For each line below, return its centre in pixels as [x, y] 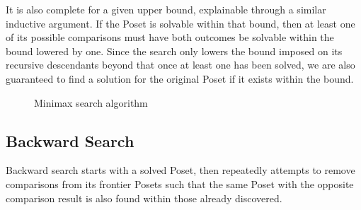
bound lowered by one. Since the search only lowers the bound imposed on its [174, 51]
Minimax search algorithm [91, 102]
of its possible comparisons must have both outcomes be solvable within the [170, 37]
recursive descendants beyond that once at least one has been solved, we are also [180, 65]
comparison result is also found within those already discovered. [144, 198]
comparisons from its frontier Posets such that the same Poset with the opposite [180, 183]
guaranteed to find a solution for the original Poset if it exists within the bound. [180, 78]
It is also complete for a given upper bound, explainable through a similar [166, 9]
